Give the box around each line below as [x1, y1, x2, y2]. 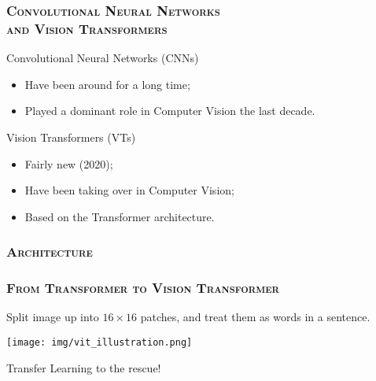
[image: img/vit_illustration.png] [6, 336, 193, 348]
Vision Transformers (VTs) [6, 128, 136, 145]
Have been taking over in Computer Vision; [24, 182, 234, 198]
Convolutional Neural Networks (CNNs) [6, 50, 199, 66]
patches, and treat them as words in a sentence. [140, 309, 370, 325]
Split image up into [6, 309, 99, 325]
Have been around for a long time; [24, 76, 190, 92]
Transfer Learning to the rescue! [6, 359, 161, 375]
